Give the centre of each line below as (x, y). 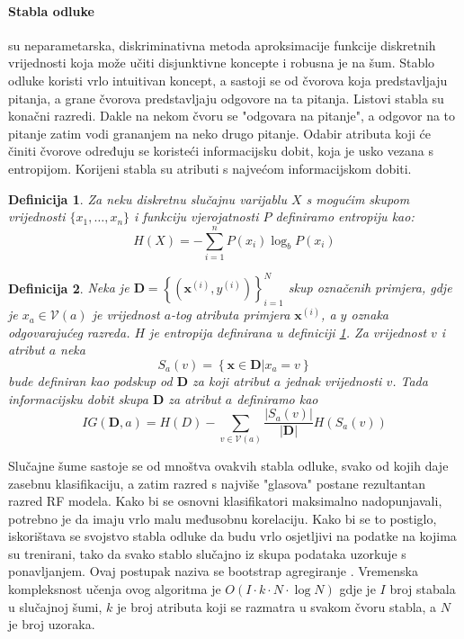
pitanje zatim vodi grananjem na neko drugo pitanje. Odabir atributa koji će (220, 133)
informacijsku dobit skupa (78, 398)
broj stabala (423, 589)
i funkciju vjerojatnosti (196, 216)
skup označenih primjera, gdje (370, 288)
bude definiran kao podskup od (90, 380)
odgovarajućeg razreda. (69, 332)
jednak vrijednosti (334, 380)
